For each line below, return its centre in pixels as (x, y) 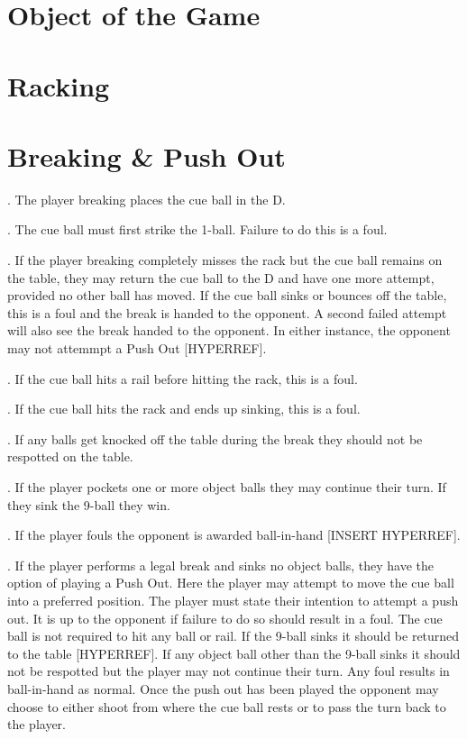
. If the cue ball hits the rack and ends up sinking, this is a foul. (184, 409)
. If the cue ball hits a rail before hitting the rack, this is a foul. (183, 378)
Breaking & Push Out (147, 155)
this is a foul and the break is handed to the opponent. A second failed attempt (227, 312)
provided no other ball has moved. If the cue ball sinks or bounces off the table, (227, 295)
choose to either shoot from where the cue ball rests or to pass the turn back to (227, 706)
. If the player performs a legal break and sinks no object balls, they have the (220, 565)
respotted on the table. (70, 456)
